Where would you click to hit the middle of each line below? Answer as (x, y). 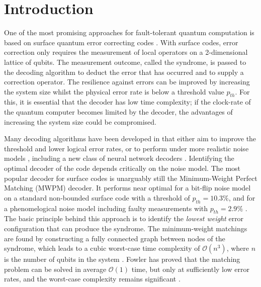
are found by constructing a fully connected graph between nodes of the (115, 238)
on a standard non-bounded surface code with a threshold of (97, 197)
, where (238, 248)
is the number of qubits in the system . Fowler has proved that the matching (122, 259)
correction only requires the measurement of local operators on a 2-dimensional (126, 52)
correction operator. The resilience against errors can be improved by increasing (127, 82)
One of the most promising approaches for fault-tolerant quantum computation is (129, 32)
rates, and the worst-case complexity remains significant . (92, 279)
